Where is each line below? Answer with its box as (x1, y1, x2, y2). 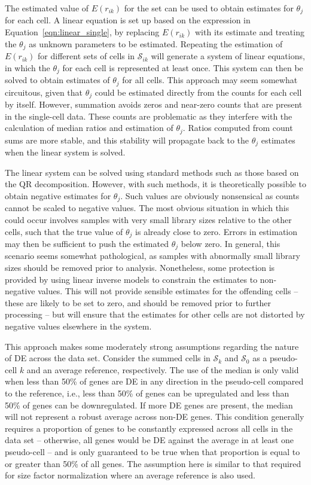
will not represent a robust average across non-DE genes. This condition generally (5, 410, 304, 423)
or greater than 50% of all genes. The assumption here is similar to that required (5, 457, 301, 469)
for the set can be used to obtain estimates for (124, 2, 294, 14)
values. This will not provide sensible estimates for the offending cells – (38, 285, 298, 297)
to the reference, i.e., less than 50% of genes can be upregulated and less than (5, 387, 289, 399)
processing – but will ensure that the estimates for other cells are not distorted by (5, 308, 305, 321)
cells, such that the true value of (5, 225, 123, 237)
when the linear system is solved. (5, 146, 126, 158)
